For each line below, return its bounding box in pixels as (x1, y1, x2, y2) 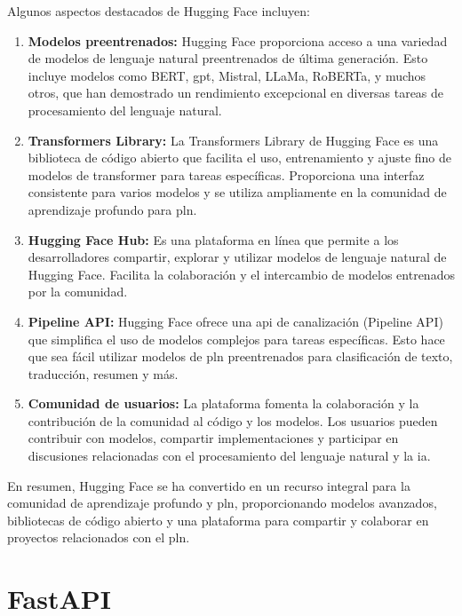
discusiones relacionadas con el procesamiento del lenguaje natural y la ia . (28, 446, 431, 465)
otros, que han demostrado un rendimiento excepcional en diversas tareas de (28, 83, 444, 102)
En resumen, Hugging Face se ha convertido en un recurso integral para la (7, 476, 410, 494)
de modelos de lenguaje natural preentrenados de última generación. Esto (28, 49, 428, 67)
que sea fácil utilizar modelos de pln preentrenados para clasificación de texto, (28, 347, 453, 366)
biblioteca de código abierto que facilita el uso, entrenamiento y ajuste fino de (28, 148, 452, 167)
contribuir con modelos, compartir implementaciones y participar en (28, 429, 399, 447)
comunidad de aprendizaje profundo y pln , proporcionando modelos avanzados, (7, 494, 437, 512)
